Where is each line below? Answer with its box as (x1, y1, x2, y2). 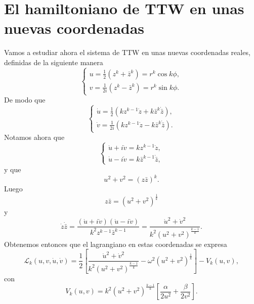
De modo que (4, 94, 46, 105)
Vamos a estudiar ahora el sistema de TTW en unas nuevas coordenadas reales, (4, 47, 250, 58)
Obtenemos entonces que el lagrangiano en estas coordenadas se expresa (4, 238, 227, 249)
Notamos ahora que (4, 132, 65, 142)
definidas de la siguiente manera (4, 57, 103, 67)
